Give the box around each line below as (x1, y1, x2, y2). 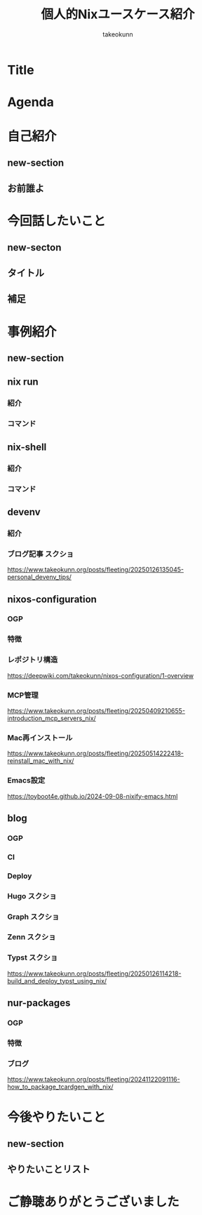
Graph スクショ (7, 912, 60, 922)
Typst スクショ (7, 952, 58, 962)
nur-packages (7, 997, 71, 1009)
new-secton (7, 241, 62, 253)
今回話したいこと (7, 213, 107, 229)
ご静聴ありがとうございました (7, 1194, 180, 1210)
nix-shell (7, 441, 47, 453)
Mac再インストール (7, 733, 73, 743)
